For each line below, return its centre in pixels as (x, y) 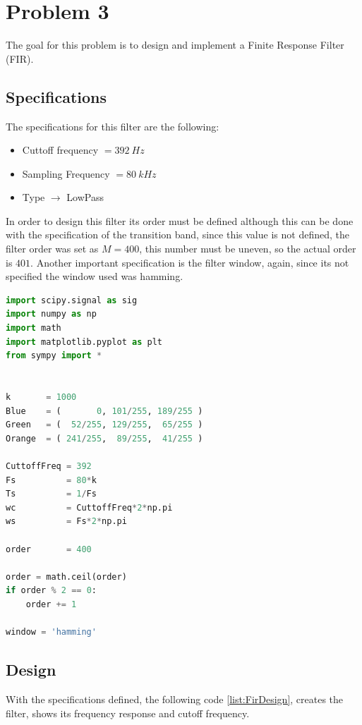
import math (34, 328)
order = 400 (49, 549)
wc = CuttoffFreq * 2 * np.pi (89, 507)
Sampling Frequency (66, 173)
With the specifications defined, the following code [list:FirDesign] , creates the (175, 699)
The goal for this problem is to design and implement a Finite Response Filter (175, 45)
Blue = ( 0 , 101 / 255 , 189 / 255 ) (104, 411)
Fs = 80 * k (51, 480)
